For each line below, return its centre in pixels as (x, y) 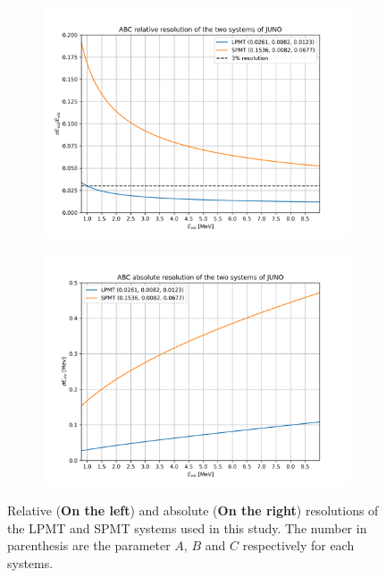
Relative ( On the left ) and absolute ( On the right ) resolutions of (193, 510)
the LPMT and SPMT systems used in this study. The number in (187, 527)
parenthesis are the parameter (89, 545)
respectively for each (298, 545)
